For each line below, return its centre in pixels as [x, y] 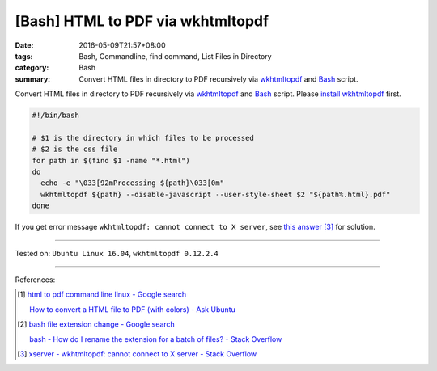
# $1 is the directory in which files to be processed [143, 138]
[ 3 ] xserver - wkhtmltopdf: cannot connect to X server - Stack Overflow [137, 354]
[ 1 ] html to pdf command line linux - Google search [102, 294]
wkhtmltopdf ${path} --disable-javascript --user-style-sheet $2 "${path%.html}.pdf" [216, 194]
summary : [33, 79]
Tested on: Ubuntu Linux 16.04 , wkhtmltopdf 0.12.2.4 [117, 253]
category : [32, 68]
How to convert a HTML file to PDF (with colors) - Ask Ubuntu [133, 309]
